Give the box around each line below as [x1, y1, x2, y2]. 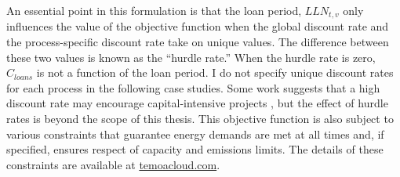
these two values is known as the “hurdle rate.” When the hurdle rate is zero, [6, 49, 376, 65]
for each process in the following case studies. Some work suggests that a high [6, 79, 380, 96]
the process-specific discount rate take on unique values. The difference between [6, 34, 389, 50]
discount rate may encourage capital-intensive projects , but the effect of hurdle [6, 95, 388, 111]
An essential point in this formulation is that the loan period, [6, 2, 302, 18]
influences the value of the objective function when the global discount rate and [6, 18, 389, 34]
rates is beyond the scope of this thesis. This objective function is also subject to [6, 110, 394, 127]
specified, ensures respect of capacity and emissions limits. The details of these [6, 141, 384, 157]
